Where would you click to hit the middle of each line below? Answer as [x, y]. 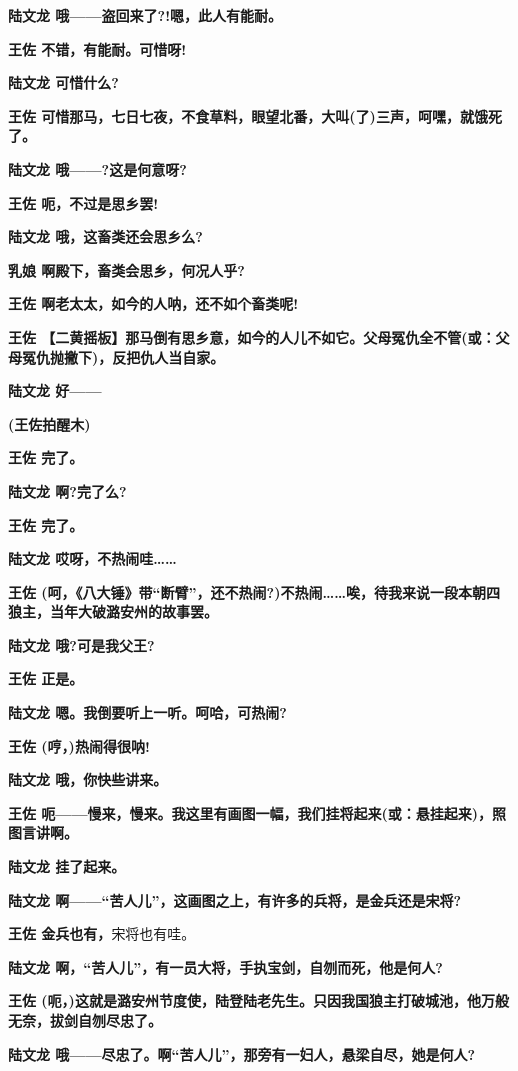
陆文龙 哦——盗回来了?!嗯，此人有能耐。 [145, 15]
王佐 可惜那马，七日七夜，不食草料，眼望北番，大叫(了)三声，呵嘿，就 [241, 115]
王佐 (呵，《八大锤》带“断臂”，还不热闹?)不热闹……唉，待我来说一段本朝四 [254, 591]
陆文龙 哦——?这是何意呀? [97, 168]
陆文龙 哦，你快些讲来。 [88, 779]
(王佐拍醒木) [49, 423]
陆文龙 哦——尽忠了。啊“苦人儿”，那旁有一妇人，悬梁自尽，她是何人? [242, 1053]
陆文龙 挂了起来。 [67, 866]
